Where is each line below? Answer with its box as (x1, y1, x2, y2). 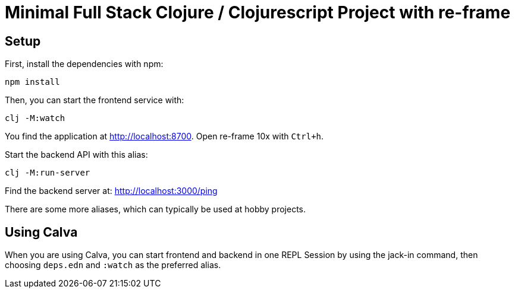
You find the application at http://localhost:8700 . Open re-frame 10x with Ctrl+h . (5, 131, 324, 142)
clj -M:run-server (5, 168, 90, 178)
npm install (5, 77, 60, 87)
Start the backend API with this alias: (5, 149, 148, 160)
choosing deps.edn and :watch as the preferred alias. (5, 260, 221, 270)
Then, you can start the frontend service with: (5, 95, 184, 106)
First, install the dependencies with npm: (5, 59, 164, 69)
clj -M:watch (5, 113, 65, 123)
